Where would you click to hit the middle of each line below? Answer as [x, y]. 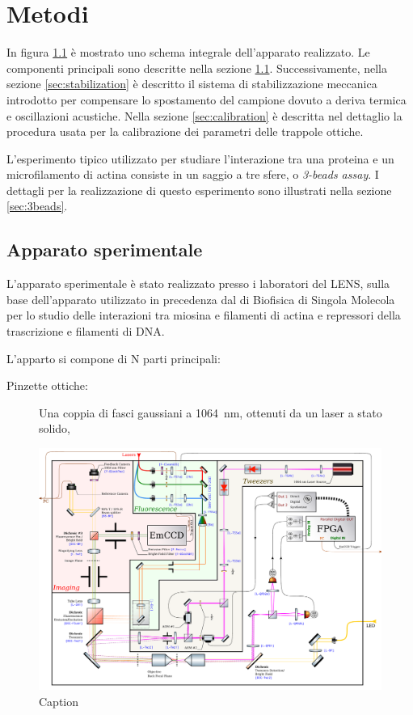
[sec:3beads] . [37, 206]
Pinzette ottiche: [47, 385]
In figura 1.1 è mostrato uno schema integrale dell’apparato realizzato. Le [188, 52]
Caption [59, 701]
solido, [55, 428]
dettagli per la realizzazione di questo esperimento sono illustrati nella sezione [199, 190]
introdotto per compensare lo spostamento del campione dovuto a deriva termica [206, 99]
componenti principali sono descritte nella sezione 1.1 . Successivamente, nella [197, 68]
